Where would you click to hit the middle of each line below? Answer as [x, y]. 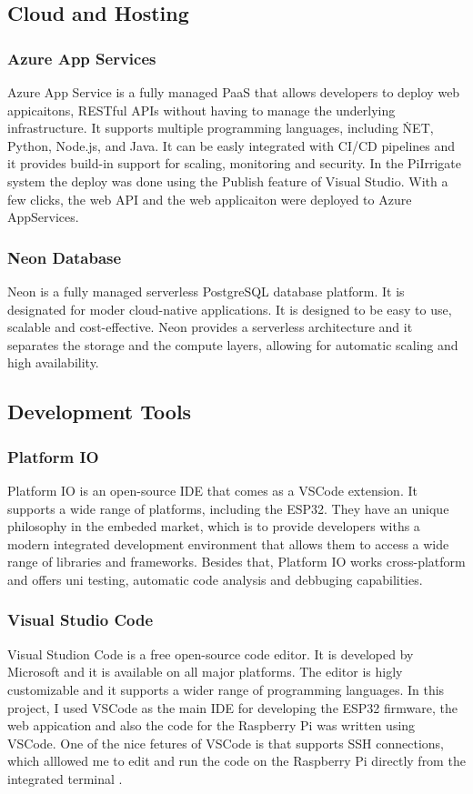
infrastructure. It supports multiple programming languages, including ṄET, [221, 128]
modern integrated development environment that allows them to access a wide [228, 543]
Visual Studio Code [81, 620]
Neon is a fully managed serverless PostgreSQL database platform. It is [206, 291]
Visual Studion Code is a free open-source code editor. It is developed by [211, 653]
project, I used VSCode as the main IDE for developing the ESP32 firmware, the [232, 707]
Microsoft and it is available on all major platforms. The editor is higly [205, 672]
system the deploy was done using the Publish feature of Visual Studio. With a [228, 181]
